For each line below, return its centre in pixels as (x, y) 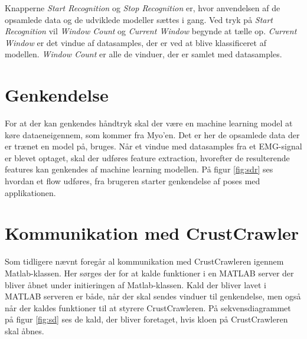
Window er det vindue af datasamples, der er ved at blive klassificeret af (135, 42)
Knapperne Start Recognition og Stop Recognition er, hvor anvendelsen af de (143, 8)
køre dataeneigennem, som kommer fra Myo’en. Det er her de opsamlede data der (152, 134)
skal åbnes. (25, 330)
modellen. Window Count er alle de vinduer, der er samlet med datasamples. (143, 54)
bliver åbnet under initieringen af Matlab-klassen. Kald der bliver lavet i (135, 284)
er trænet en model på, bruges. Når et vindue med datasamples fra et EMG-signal (153, 146)
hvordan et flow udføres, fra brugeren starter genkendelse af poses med (133, 181)
